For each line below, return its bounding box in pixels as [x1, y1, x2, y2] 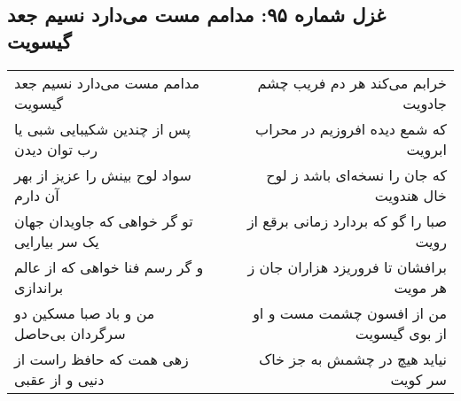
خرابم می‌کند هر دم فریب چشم [257, 72, 447, 93]
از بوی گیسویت [355, 322, 447, 343]
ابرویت [406, 138, 447, 159]
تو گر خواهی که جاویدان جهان [14, 210, 193, 231]
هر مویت [394, 276, 447, 297]
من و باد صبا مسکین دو [14, 302, 155, 323]
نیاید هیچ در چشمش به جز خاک [258, 348, 447, 369]
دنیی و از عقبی [14, 368, 105, 389]
